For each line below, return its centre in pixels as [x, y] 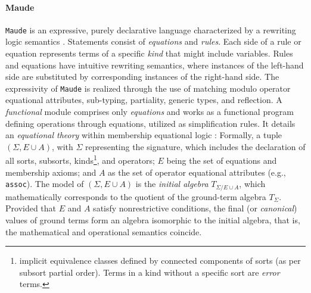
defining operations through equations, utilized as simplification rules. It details [150, 123]
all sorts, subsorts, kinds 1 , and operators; [80, 160]
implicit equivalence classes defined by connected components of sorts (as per [160, 261]
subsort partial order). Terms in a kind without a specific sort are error [150, 272]
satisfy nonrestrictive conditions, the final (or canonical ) [195, 208]
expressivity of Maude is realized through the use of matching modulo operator [148, 88]
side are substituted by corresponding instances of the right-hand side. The [142, 77]
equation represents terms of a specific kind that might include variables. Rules [149, 53]
